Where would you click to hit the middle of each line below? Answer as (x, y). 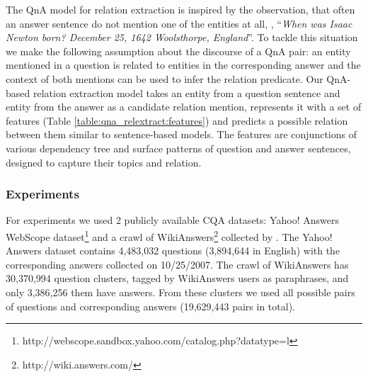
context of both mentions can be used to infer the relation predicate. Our (165, 78)
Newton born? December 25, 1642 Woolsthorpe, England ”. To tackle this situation (182, 37)
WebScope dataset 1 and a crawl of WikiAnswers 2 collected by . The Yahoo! (169, 235)
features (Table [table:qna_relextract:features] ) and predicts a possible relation (177, 120)
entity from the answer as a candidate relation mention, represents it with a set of (184, 107)
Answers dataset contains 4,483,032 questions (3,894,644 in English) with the (173, 251)
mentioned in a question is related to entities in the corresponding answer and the (183, 65)
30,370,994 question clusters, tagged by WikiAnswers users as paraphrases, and (177, 278)
